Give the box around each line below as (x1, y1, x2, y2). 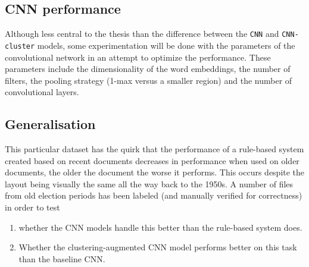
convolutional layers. (5, 86, 79, 98)
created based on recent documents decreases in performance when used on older (5, 154, 299, 167)
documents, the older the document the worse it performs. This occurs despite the (5, 166, 305, 178)
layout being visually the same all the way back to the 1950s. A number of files (5, 177, 294, 190)
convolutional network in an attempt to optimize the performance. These (5, 51, 271, 63)
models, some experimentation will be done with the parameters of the (37, 39, 295, 51)
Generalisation (5, 115, 96, 133)
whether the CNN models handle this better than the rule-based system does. (18, 221, 302, 233)
